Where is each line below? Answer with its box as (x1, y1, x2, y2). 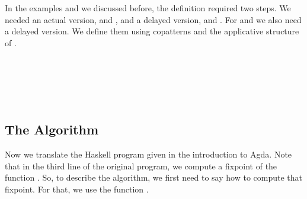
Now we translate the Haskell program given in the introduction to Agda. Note (5, 147, 292, 160)
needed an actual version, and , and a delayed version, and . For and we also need (5, 13, 302, 25)
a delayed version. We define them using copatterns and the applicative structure (5, 25, 299, 37)
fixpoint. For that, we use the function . (5, 182, 149, 195)
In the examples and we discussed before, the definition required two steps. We (5, 2, 291, 14)
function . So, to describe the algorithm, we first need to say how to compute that (5, 171, 302, 184)
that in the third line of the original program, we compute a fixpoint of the (5, 159, 277, 172)
